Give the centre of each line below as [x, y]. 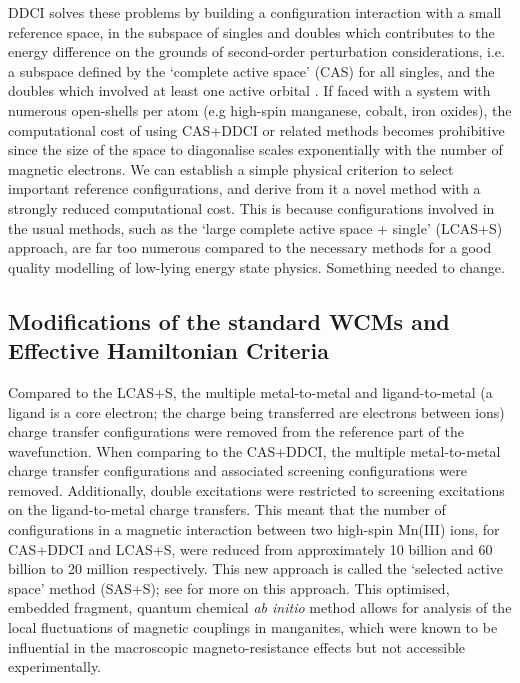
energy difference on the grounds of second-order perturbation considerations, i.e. [256, 51]
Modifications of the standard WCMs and [229, 320]
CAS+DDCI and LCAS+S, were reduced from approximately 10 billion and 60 [250, 548]
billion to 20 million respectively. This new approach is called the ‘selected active [256, 568]
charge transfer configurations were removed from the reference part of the [236, 431]
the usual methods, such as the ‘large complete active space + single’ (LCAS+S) [255, 227]
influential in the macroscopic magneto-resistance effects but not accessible [237, 646]
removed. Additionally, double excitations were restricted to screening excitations [256, 489]
